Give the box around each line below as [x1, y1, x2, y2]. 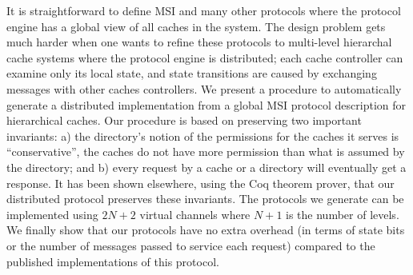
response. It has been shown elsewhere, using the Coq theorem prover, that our [6, 174, 395, 191]
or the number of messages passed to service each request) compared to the [6, 237, 375, 253]
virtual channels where [139, 205, 251, 222]
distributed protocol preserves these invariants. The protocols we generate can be [6, 190, 404, 207]
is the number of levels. [286, 205, 399, 222]
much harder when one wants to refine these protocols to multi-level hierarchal [6, 34, 392, 50]
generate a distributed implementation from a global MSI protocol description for [6, 96, 406, 113]
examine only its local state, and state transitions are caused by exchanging [6, 65, 377, 82]
